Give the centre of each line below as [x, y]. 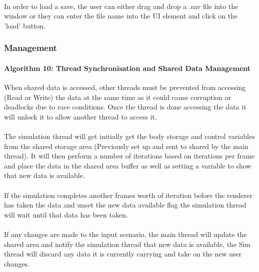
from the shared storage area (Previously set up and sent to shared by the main [126, 146]
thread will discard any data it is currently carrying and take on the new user [123, 254]
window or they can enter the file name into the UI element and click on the [121, 16]
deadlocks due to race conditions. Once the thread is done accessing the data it [125, 107]
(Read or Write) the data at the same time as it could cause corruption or [118, 97]
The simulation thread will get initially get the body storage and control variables [129, 136]
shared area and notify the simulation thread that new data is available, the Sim [127, 244]
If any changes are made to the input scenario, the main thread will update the [125, 234]
